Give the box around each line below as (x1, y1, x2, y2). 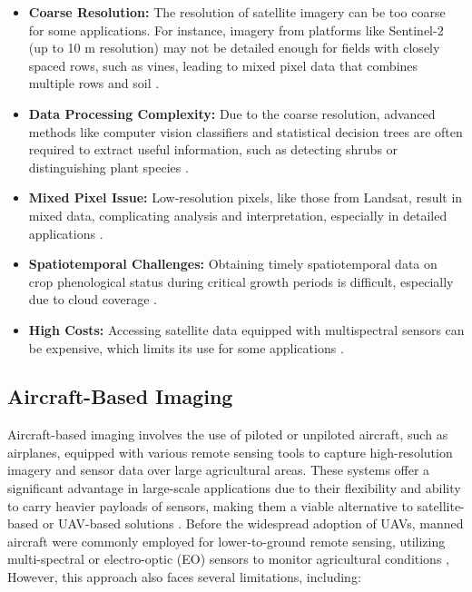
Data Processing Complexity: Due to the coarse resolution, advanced (28, 104, 436, 123)
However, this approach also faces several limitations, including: (7, 567, 361, 587)
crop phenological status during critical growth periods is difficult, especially (28, 271, 454, 291)
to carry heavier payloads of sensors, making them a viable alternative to (7, 496, 413, 515)
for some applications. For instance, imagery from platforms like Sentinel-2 (28, 20, 444, 39)
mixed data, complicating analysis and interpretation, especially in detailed (28, 205, 447, 224)
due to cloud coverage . (28, 290, 158, 309)
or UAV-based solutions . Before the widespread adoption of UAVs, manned (42, 514, 464, 533)
